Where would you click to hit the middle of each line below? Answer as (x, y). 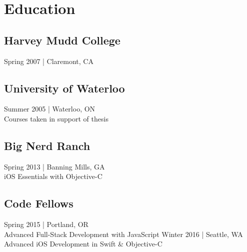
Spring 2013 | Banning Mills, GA (54, 166)
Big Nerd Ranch (47, 145)
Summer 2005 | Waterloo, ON (50, 109)
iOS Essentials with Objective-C (53, 176)
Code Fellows (39, 203)
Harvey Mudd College (62, 40)
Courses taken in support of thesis (56, 118)
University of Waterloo (64, 88)
